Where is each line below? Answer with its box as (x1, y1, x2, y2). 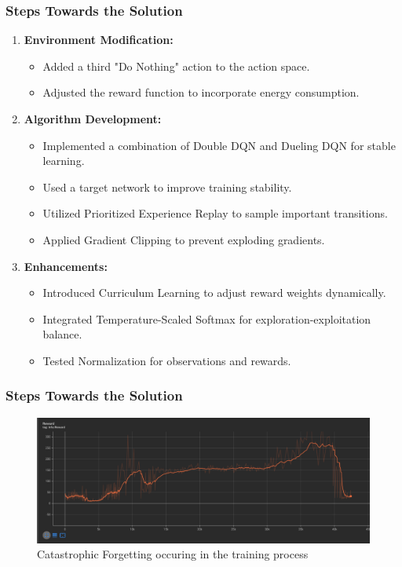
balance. (42, 326, 82, 342)
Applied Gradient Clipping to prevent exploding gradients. (42, 231, 325, 247)
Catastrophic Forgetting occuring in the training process (37, 546, 309, 562)
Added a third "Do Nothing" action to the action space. (42, 57, 310, 74)
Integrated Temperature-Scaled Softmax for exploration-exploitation (42, 310, 371, 327)
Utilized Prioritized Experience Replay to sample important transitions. (42, 205, 388, 221)
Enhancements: (24, 258, 108, 274)
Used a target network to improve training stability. (42, 178, 292, 195)
